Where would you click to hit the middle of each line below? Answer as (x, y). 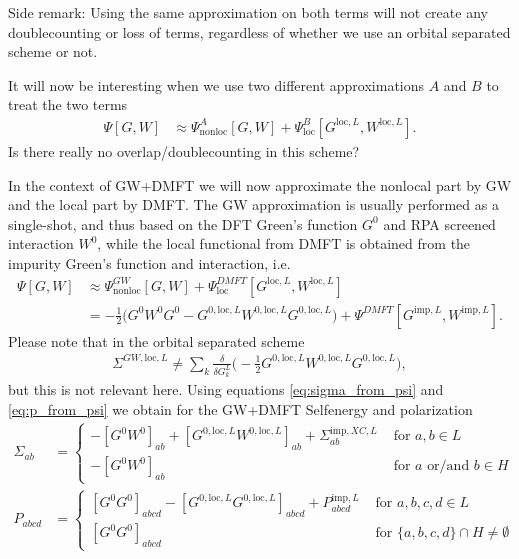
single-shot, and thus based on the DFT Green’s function (183, 223)
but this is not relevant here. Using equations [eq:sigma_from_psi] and (226, 389)
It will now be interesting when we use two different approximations (216, 84)
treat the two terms (68, 104)
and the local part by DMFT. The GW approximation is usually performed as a (253, 204)
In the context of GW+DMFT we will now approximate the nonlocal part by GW (260, 184)
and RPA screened (439, 223)
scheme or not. (53, 51)
